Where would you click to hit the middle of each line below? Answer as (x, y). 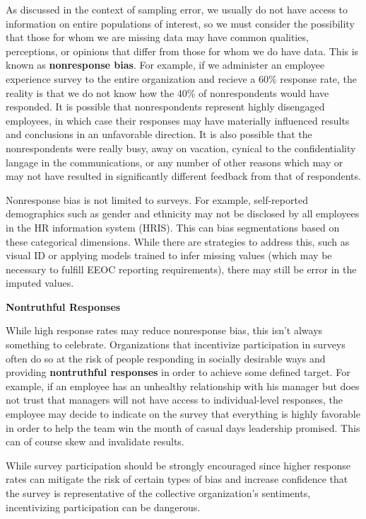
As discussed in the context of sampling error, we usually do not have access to (177, 9)
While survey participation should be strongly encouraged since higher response (178, 465)
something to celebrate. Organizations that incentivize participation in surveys (176, 344)
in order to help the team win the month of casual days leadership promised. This (183, 427)
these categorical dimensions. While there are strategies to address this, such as (178, 241)
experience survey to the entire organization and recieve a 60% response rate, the (182, 78)
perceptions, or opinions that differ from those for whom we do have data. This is (182, 51)
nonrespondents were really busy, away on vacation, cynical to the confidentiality (181, 148)
